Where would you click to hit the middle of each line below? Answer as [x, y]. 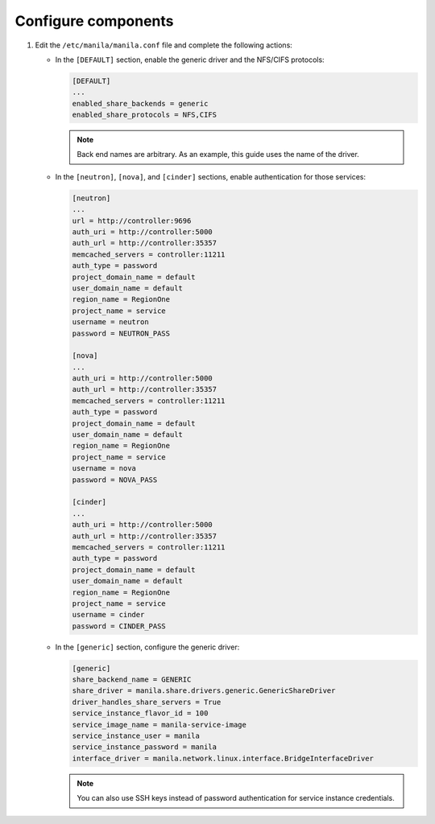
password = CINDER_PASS [119, 626]
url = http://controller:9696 [132, 220]
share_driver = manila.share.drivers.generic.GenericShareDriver [204, 691]
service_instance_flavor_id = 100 [140, 713]
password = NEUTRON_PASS [121, 333]
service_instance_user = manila [136, 736]
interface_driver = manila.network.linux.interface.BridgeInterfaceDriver [223, 758]
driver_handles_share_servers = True [147, 702]
